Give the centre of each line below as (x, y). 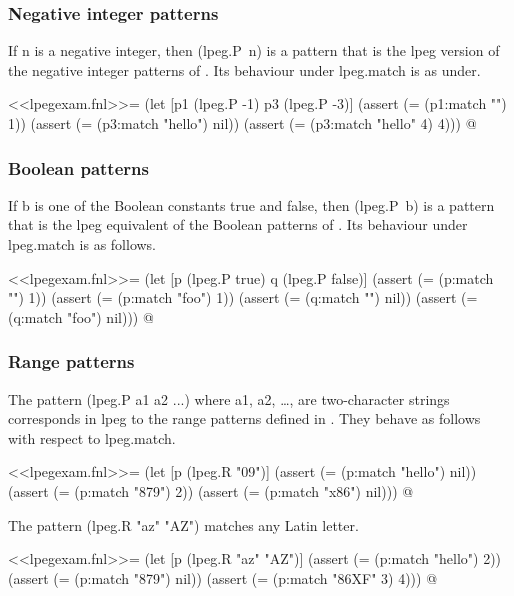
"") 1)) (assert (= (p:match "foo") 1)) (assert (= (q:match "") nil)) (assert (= (243, 297)
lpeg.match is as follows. (82, 244)
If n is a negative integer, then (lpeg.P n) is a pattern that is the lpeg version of (254, 50)
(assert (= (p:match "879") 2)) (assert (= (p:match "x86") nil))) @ (211, 490)
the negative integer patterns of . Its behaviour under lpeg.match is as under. (244, 69)
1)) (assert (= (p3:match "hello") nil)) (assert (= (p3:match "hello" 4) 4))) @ (242, 123)
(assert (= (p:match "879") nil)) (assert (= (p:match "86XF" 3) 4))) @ (223, 577)
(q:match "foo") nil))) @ (81, 316)
